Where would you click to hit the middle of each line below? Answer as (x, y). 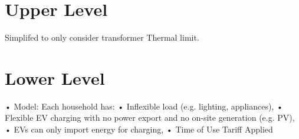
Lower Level (55, 77)
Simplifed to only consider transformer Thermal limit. (102, 37)
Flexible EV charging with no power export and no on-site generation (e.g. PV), (150, 118)
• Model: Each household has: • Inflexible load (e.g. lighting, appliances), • (144, 106)
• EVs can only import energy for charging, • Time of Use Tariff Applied (139, 129)
